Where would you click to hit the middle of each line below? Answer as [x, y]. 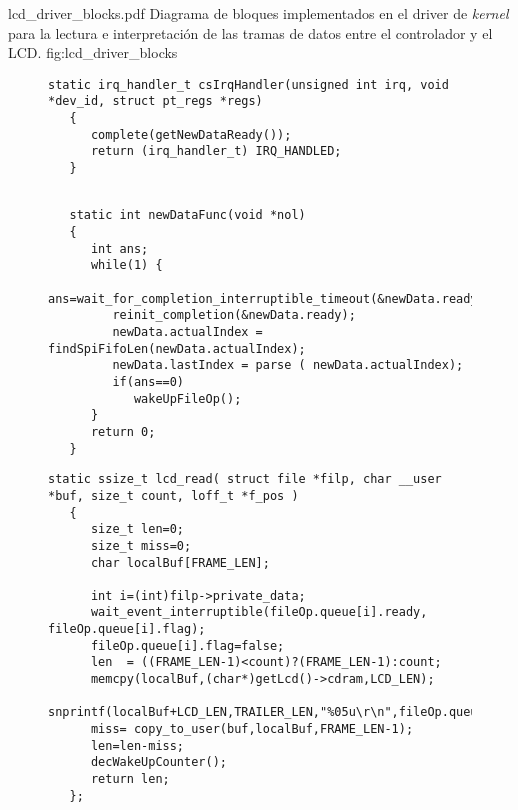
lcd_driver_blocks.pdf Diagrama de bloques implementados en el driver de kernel [258, 13]
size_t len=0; [137, 529]
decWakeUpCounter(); [158, 762]
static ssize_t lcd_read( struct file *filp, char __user [245, 479]
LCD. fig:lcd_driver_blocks [93, 52]
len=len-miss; [137, 745]
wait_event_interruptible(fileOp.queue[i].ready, [259, 612]
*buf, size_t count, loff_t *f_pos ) [173, 495]
